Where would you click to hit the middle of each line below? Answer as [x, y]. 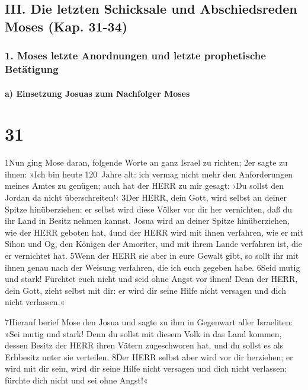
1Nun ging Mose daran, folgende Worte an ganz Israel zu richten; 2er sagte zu [146, 162]
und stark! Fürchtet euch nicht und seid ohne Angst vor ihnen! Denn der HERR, [151, 279]
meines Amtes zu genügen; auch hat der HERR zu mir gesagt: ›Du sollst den [144, 186]
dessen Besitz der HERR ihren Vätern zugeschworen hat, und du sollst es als [144, 345]
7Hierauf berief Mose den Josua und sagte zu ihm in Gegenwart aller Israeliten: [149, 321]
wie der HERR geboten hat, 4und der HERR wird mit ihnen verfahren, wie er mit [154, 232]
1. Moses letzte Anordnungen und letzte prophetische [135, 56]
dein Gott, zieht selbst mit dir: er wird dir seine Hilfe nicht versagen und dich [146, 290]
